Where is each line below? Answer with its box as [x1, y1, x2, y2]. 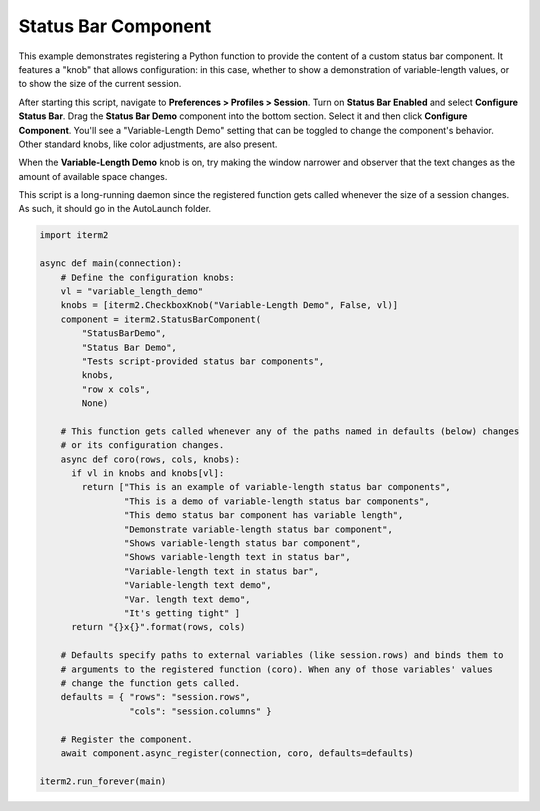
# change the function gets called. [60, 677, 240, 689]
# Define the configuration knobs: [60, 271, 235, 283]
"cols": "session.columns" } [128, 705, 272, 717]
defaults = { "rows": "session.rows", [60, 691, 251, 703]
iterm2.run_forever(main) [39, 775, 167, 787]
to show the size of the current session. [18, 78, 182, 90]
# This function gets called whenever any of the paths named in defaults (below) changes [60, 425, 520, 437]
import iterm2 [39, 230, 109, 241]
